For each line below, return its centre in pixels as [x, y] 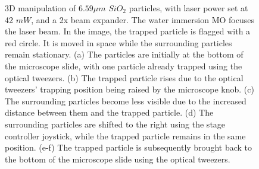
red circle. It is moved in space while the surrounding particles [118, 42]
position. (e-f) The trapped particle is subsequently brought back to [129, 147]
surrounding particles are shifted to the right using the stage [115, 124]
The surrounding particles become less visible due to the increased [126, 101]
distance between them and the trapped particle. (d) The [109, 112]
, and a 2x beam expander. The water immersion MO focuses [143, 19]
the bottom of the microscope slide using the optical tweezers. [118, 159]
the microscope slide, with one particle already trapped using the [124, 66]
